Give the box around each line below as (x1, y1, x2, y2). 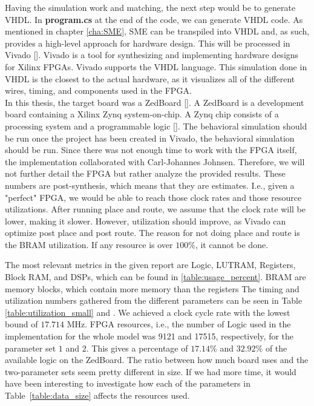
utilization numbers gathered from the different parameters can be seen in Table (5, 294, 303, 307)
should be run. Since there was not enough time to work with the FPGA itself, (5, 143, 297, 156)
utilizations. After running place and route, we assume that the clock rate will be (5, 203, 306, 215)
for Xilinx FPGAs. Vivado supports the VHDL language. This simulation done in (5, 60, 307, 73)
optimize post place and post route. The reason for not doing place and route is (5, 226, 300, 239)
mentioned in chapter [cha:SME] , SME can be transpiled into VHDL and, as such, (5, 25, 310, 38)
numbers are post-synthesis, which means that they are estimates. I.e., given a (5, 178, 295, 191)
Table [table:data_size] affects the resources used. (5, 389, 190, 401)
